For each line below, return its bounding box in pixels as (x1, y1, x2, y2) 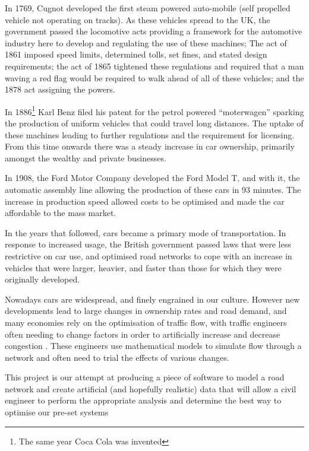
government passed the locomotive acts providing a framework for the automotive (5, 25, 302, 37)
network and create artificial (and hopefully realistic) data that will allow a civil (5, 382, 297, 395)
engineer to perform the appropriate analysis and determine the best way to (5, 394, 282, 406)
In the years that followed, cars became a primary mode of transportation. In (5, 226, 286, 239)
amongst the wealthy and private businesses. (5, 151, 166, 164)
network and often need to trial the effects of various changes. (5, 351, 229, 363)
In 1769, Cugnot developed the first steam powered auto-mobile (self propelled (5, 2, 291, 14)
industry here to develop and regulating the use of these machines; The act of (5, 36, 287, 49)
